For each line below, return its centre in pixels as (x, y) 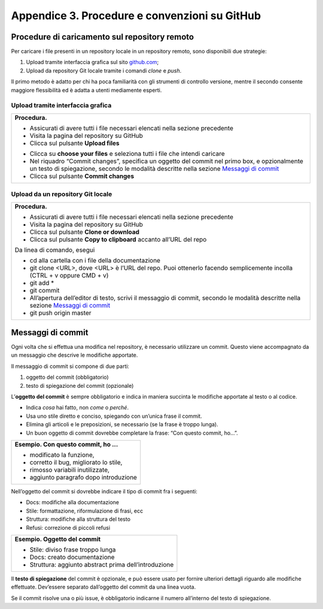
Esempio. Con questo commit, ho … (66, 444)
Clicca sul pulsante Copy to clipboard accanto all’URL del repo (118, 239)
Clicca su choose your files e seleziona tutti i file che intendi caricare (127, 153)
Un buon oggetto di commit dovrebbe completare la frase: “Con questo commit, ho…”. (132, 433)
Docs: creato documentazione (72, 557)
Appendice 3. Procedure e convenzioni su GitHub (136, 16)
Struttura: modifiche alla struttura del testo (78, 519)
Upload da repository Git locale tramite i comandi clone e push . (104, 70)
